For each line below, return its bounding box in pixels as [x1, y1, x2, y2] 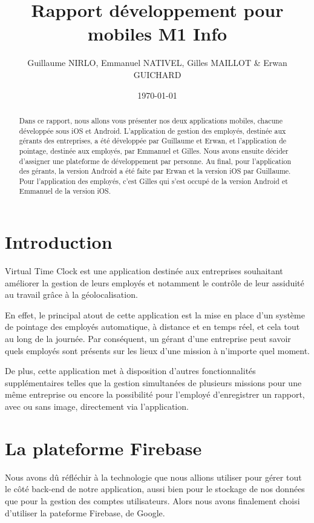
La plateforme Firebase [5, 435, 202, 460]
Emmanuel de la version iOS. [19, 186, 111, 196]
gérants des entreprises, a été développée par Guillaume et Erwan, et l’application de [19, 136, 287, 146]
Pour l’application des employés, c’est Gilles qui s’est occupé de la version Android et [19, 176, 288, 186]
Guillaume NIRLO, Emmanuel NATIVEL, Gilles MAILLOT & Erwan [27, 56, 287, 69]
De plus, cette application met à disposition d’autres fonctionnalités [5, 364, 256, 377]
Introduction [5, 229, 113, 254]
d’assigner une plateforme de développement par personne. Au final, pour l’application [19, 156, 292, 166]
